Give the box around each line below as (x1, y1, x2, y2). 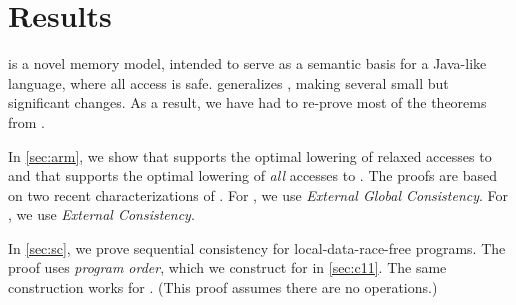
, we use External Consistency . (8, 204, 195, 225)
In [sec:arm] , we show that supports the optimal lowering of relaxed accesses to (8, 145, 492, 166)
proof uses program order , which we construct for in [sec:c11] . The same (8, 257, 447, 278)
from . (8, 111, 45, 132)
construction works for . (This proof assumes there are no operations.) (8, 277, 438, 298)
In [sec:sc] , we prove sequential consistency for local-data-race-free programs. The (8, 237, 506, 258)
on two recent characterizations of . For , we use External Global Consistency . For (8, 184, 509, 205)
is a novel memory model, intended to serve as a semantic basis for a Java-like (8, 53, 487, 74)
